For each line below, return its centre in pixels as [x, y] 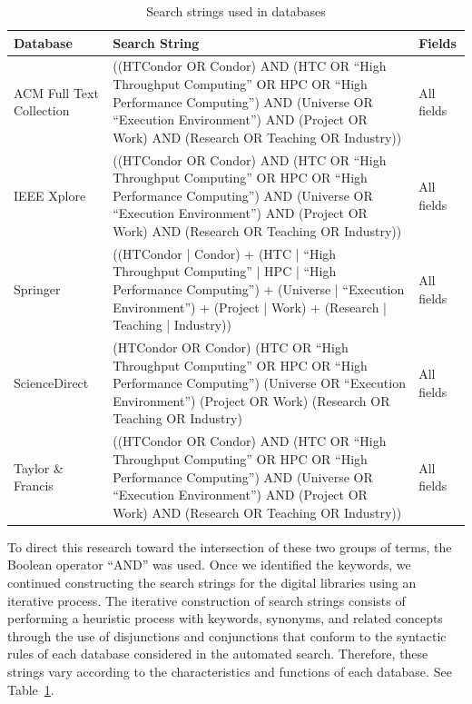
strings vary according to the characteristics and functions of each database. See [230, 671]
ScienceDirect [51, 383]
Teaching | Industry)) [172, 325]
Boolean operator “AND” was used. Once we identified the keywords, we [209, 565]
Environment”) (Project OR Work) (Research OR [251, 400]
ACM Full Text [56, 92]
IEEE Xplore [50, 195]
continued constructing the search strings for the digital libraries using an [212, 582]
